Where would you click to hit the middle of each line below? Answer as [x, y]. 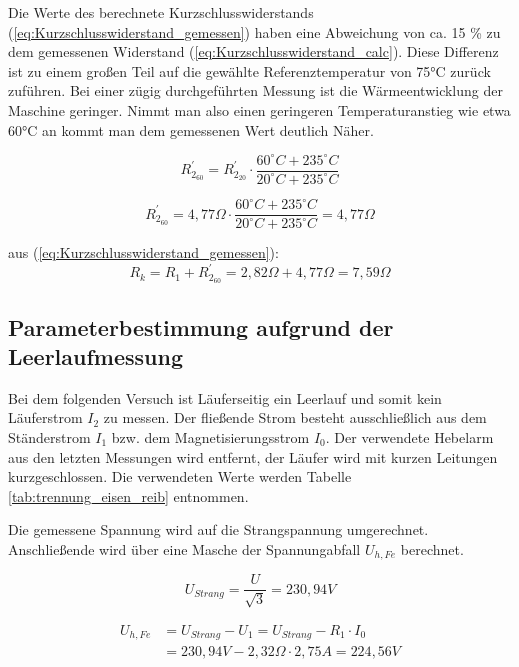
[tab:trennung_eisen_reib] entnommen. [128, 495]
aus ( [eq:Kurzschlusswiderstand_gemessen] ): [143, 252]
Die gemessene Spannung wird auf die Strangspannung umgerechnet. [218, 529]
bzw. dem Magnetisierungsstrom [210, 437]
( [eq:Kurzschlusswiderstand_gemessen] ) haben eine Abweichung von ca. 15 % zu [254, 31]
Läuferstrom [45, 417]
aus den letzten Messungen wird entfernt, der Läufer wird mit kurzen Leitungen [253, 456]
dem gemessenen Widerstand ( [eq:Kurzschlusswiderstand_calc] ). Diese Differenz [253, 51]
